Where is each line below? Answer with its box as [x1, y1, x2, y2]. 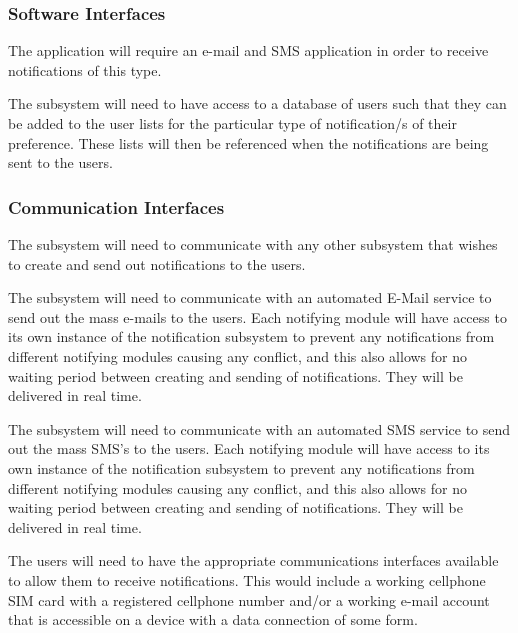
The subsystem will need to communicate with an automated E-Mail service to [8, 287, 492, 308]
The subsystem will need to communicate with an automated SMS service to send [8, 418, 511, 439]
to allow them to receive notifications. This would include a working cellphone [8, 569, 486, 590]
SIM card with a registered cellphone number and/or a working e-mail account [8, 589, 490, 610]
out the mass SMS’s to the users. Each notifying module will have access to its [8, 438, 490, 459]
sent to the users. [8, 152, 113, 173]
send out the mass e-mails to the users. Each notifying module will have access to [8, 306, 507, 327]
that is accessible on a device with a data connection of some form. [8, 609, 418, 630]
